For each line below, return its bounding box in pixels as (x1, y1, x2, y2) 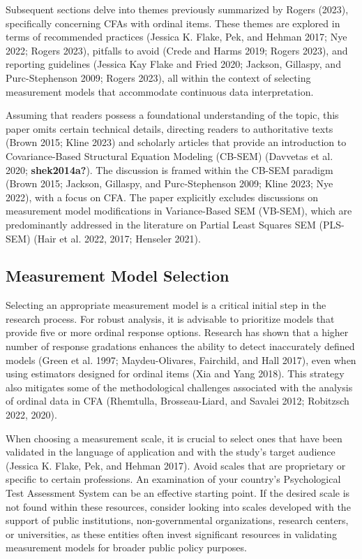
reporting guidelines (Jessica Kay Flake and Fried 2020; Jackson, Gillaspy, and (6, 57, 341, 71)
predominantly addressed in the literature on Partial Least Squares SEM (6, 217, 316, 231)
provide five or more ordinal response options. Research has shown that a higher (6, 325, 349, 340)
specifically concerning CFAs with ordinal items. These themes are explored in (6, 15, 340, 30)
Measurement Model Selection (6, 265, 229, 286)
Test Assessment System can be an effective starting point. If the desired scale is (6, 486, 350, 500)
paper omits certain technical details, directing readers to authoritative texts (6, 121, 333, 136)
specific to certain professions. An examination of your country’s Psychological (6, 472, 341, 486)
